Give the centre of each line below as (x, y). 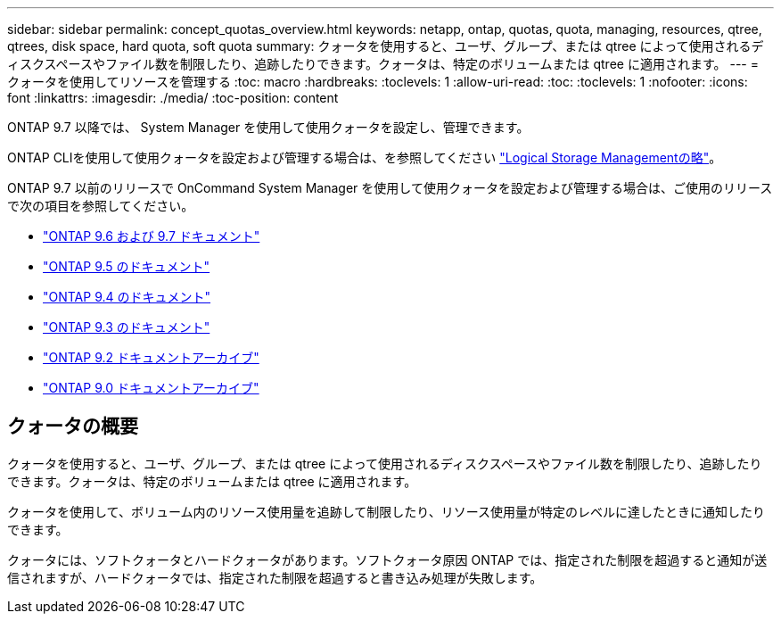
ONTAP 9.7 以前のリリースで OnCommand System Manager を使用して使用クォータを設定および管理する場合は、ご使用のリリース (390, 188)
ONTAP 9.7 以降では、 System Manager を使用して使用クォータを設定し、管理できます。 (268, 127)
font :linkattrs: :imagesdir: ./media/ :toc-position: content (173, 98)
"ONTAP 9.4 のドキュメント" (127, 297)
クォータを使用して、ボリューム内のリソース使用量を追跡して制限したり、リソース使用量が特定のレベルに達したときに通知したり (386, 511)
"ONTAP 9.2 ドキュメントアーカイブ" (151, 357)
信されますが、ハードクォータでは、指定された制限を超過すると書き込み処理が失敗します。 (275, 577)
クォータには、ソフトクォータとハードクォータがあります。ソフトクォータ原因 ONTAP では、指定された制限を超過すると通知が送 (387, 559)
